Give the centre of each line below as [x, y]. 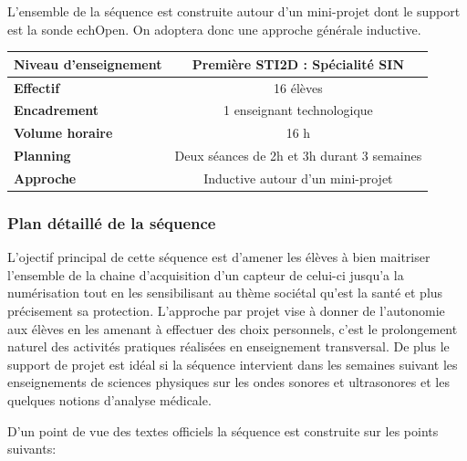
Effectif [37, 87]
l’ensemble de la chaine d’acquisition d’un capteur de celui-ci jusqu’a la [206, 274]
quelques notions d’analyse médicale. [109, 399]
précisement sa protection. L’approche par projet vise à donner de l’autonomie [226, 310]
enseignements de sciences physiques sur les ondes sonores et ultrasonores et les [228, 382]
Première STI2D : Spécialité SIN [298, 63]
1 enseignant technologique [298, 110]
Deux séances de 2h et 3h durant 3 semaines [298, 156]
